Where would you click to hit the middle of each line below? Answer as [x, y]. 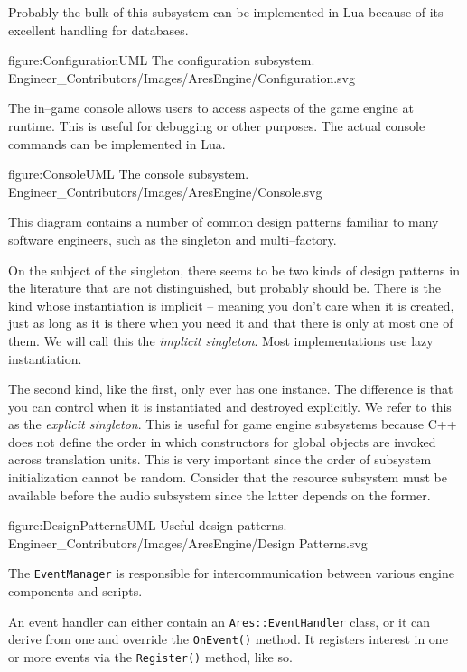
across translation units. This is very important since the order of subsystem [220, 459]
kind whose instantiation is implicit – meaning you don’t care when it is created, [231, 305]
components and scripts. [75, 591]
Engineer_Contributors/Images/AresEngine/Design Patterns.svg [188, 542]
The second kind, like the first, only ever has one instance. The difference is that [231, 389]
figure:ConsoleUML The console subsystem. [129, 174]
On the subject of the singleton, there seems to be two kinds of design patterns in [234, 270]
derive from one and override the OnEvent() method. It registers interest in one [228, 639]
